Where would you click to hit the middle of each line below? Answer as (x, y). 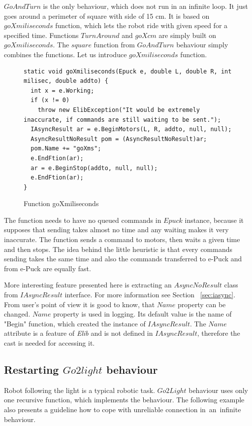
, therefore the (219, 333)
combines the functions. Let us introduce (65, 54)
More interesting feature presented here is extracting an (88, 285)
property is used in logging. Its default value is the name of (142, 314)
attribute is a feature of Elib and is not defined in (79, 333)
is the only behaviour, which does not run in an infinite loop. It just (145, 6)
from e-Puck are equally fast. (47, 268)
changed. (17, 314)
